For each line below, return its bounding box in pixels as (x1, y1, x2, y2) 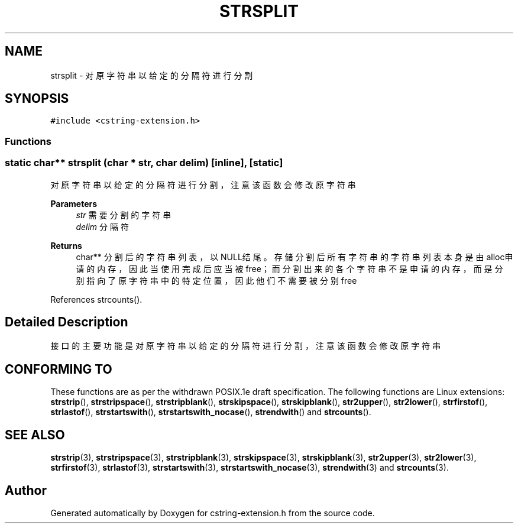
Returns (50, 240, 82, 251)
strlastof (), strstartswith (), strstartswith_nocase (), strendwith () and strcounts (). (50, 407, 371, 417)
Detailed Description (5, 314, 128, 329)
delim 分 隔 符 (76, 221, 129, 232)
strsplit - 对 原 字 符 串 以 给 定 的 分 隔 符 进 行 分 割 (50, 70, 253, 80)
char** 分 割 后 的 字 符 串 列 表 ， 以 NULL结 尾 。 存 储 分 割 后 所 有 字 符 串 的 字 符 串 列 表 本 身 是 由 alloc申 (76, 251, 513, 262)
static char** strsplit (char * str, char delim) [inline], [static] (5, 157, 283, 169)
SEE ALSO (5, 427, 65, 442)
